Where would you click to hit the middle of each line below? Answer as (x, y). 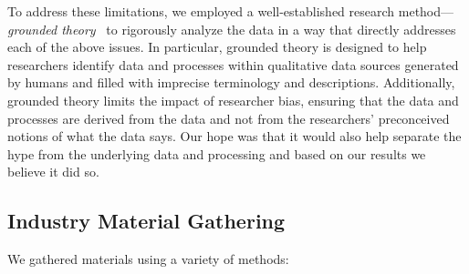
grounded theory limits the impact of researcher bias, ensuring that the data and (233, 100)
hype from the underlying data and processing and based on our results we (217, 153)
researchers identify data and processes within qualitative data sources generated (233, 64)
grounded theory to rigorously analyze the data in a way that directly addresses (232, 29)
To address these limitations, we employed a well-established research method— (231, 11)
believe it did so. (53, 172)
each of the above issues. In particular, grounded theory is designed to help (217, 47)
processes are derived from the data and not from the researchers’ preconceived (229, 118)
